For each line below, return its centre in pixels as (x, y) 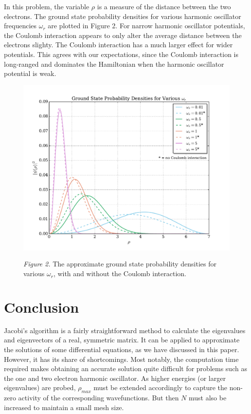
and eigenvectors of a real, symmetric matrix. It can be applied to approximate (122, 340)
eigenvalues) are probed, (40, 387)
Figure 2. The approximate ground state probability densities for (120, 264)
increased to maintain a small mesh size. (64, 407)
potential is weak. (30, 73)
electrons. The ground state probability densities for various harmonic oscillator (123, 16)
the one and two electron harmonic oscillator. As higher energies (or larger (115, 378)
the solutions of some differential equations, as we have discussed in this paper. (122, 349)
